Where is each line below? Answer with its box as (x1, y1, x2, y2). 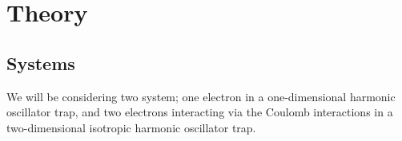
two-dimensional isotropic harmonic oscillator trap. (6, 119, 256, 135)
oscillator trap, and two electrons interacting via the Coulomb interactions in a (6, 104, 393, 120)
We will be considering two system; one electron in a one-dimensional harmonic (6, 88, 396, 104)
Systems (6, 50, 75, 75)
